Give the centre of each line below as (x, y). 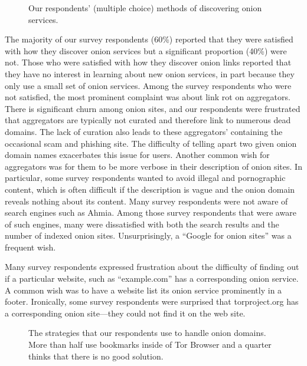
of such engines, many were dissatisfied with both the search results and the (142, 224)
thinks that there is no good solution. (96, 356)
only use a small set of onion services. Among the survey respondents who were (148, 85)
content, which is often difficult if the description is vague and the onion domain (150, 189)
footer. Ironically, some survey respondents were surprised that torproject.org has (152, 301)
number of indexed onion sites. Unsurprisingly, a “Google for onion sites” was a (148, 235)
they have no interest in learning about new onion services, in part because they (150, 73)
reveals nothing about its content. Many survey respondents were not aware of (146, 201)
